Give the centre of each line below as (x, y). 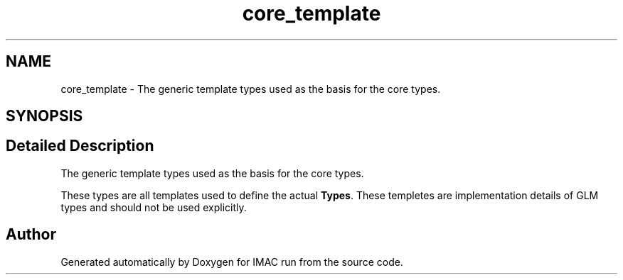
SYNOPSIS (44, 116)
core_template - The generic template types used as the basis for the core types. (251, 89)
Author (31, 235)
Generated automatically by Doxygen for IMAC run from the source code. (232, 262)
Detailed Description (80, 146)
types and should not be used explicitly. (154, 207)
